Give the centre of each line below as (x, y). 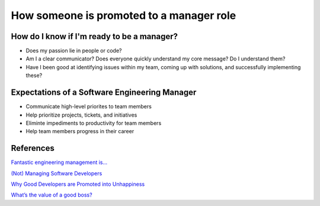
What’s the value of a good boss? (52, 195)
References (33, 148)
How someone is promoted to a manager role (124, 15)
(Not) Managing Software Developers (57, 173)
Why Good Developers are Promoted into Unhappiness (78, 184)
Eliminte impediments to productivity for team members (94, 123)
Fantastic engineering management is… (59, 162)
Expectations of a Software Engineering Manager (104, 93)
